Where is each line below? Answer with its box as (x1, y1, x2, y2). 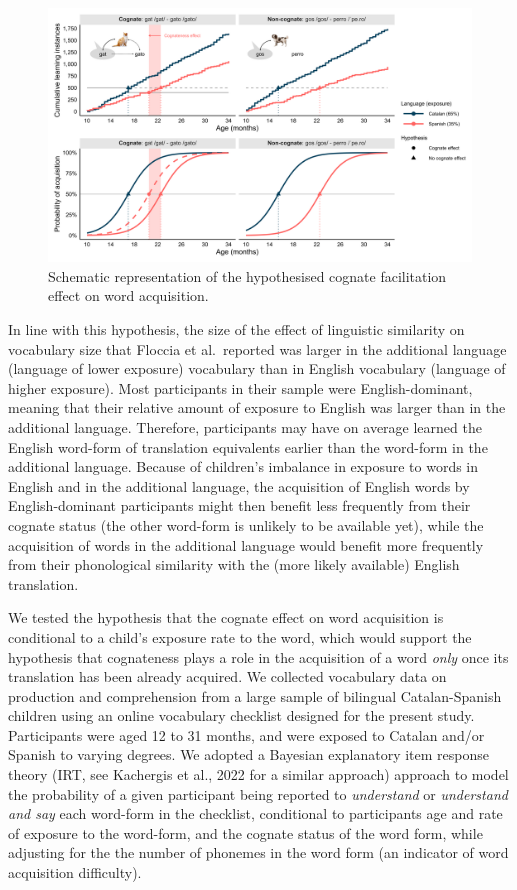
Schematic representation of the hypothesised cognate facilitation (48, 265, 447, 286)
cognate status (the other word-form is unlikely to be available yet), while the (8, 514, 484, 535)
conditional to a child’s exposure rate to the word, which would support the (8, 626, 472, 647)
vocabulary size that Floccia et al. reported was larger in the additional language (8, 338, 507, 359)
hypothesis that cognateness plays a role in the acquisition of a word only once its (8, 646, 509, 667)
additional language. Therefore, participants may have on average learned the (8, 416, 482, 437)
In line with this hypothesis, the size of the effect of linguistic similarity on (8, 319, 465, 340)
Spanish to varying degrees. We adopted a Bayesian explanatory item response (8, 744, 490, 765)
